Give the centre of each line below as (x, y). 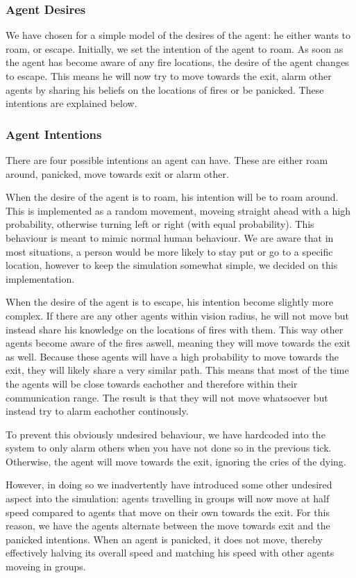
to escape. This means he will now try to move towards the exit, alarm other (169, 76)
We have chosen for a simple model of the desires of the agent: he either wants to (178, 35)
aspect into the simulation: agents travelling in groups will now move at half (168, 498)
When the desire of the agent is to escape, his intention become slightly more (170, 302)
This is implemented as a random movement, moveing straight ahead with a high (178, 210)
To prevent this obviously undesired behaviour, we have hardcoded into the (166, 434)
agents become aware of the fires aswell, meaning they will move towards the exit (178, 343)
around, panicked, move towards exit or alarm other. (117, 173)
